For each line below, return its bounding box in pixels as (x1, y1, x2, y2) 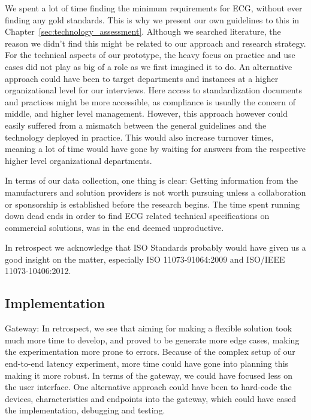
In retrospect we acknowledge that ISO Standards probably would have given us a (5, 241, 306, 254)
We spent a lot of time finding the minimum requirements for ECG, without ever (5, 2, 303, 14)
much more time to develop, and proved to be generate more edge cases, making (5, 333, 300, 346)
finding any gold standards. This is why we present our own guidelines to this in (5, 13, 300, 26)
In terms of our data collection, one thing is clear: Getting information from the (5, 174, 298, 187)
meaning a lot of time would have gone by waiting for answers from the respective (5, 142, 306, 155)
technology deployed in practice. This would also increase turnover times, (5, 130, 274, 143)
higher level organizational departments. (5, 154, 152, 166)
